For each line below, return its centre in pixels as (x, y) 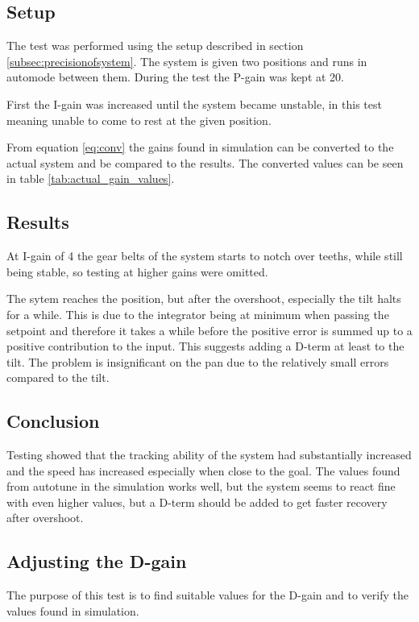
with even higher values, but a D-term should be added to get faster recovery (197, 502)
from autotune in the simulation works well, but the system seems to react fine (201, 486)
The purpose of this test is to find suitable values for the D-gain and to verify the (207, 595)
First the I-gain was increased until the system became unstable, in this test (194, 104)
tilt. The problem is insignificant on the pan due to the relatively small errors (198, 361)
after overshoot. (45, 518)
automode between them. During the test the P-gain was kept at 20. (175, 77)
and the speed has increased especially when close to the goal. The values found (203, 470)
